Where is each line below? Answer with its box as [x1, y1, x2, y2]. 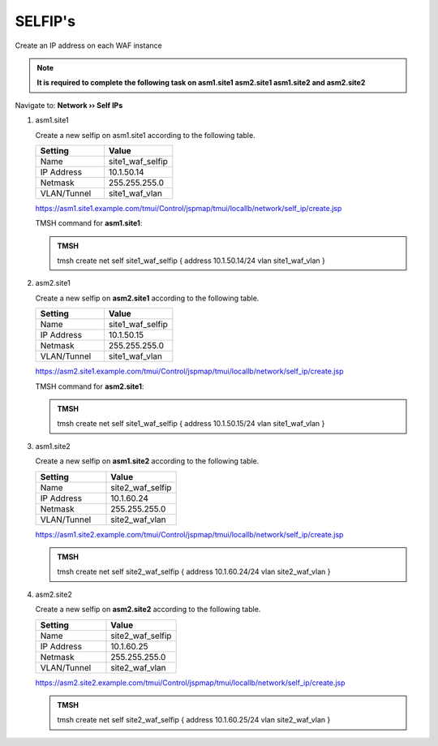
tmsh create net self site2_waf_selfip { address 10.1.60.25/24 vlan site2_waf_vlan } [57, 715, 331, 725]
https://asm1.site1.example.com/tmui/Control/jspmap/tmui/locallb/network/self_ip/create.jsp [35, 203, 342, 213]
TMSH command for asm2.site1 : [35, 382, 144, 391]
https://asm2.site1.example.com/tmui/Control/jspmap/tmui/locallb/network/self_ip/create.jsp [35, 366, 344, 377]
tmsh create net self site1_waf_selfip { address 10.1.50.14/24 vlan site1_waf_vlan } [57, 256, 326, 265]
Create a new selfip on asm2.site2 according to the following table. [35, 605, 261, 614]
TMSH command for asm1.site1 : [35, 218, 143, 228]
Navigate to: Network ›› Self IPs [15, 100, 123, 110]
